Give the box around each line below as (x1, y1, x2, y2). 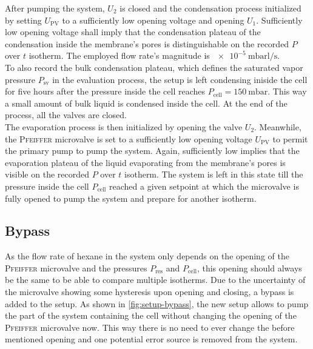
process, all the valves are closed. (5, 108, 127, 121)
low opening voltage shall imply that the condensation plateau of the (5, 25, 261, 38)
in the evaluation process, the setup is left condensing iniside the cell (52, 73, 308, 85)
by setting (5, 13, 42, 26)
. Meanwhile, (254, 120, 301, 133)
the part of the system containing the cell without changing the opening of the (5, 309, 297, 322)
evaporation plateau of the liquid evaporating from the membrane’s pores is (5, 156, 286, 168)
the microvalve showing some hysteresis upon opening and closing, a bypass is (5, 285, 294, 298)
